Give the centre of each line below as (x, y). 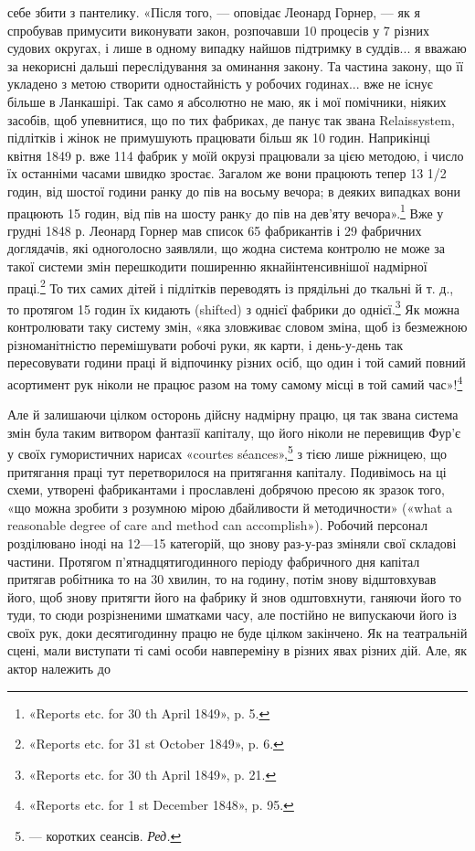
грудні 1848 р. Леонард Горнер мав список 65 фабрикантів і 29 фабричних (215, 230)
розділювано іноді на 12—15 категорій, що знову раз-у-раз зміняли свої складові (232, 543)
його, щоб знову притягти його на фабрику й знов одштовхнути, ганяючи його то (234, 596)
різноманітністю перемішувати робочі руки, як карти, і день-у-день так (205, 344)
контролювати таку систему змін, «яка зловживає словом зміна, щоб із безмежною (237, 327)
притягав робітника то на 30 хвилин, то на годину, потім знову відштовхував (222, 579)
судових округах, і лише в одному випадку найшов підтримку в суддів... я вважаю (237, 48)
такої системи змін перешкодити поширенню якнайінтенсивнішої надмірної (217, 266)
